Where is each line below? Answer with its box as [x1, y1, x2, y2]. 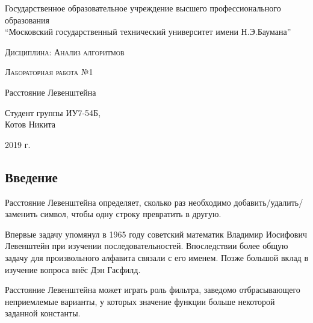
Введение [5, 167, 58, 186]
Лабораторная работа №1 [5, 66, 93, 78]
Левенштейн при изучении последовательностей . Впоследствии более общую [5, 239, 288, 252]
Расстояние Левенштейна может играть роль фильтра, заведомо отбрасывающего [5, 283, 300, 296]
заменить [5, 208, 38, 220]
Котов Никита [5, 118, 56, 131]
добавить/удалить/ [234, 195, 303, 208]
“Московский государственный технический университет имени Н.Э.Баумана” [5, 25, 291, 38]
